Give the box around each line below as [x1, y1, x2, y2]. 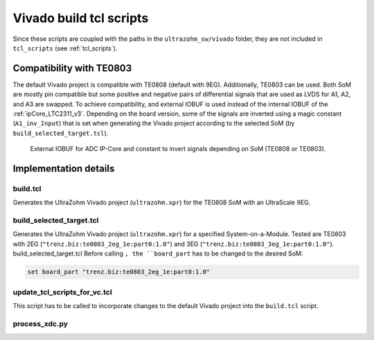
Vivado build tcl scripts [12, 10, 149, 26]
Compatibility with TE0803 [12, 62, 132, 74]
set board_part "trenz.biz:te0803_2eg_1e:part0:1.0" [27, 268, 211, 276]
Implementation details [12, 163, 115, 175]
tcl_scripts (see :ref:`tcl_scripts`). [12, 44, 118, 52]
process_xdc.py [12, 319, 69, 328]
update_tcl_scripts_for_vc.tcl [12, 287, 112, 297]
